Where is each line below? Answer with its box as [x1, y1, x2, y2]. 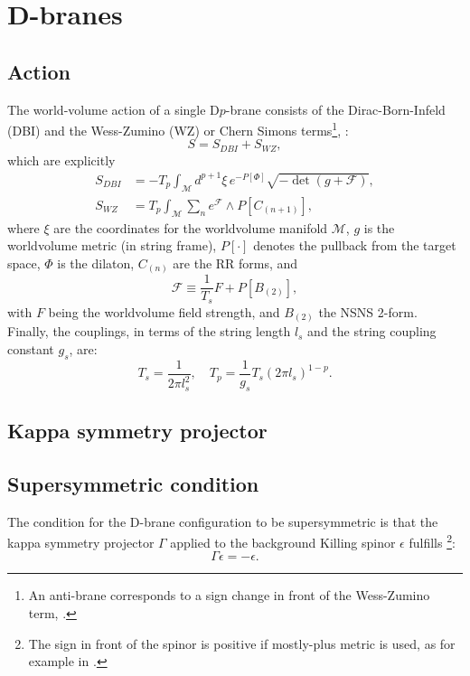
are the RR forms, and [173, 253, 298, 272]
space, [7, 253, 41, 272]
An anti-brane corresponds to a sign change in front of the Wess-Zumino [28, 586, 430, 605]
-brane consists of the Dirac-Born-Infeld [225, 99, 446, 118]
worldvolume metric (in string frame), [7, 236, 217, 255]
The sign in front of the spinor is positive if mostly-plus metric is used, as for [28, 634, 456, 653]
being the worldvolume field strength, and [48, 302, 280, 321]
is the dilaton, [57, 253, 135, 272]
